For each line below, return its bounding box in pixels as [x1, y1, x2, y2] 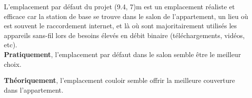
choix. [4, 59, 21, 69]
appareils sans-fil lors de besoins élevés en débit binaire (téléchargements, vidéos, [4, 30, 245, 40]
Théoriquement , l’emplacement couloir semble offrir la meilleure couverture [4, 75, 235, 85]
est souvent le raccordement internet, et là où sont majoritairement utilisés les [4, 20, 237, 31]
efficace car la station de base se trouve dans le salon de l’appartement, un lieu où [4, 11, 248, 21]
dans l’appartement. [4, 84, 63, 95]
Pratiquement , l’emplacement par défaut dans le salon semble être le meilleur [4, 49, 241, 59]
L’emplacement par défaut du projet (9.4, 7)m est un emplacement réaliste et [4, 1, 235, 11]
